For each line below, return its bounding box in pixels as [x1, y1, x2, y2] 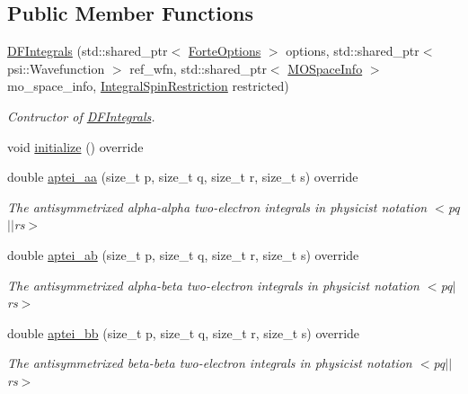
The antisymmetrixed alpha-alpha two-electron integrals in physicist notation [7, 197, 428, 216]
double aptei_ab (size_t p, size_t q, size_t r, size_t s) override [7, 245, 359, 264]
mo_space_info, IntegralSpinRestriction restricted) [7, 76, 289, 95]
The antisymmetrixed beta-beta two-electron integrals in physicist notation [7, 354, 412, 372]
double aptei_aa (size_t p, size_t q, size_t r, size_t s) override [7, 167, 358, 186]
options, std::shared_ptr [286, 41, 419, 60]
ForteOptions [188, 41, 261, 60]
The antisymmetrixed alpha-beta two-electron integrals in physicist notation [7, 275, 419, 294]
